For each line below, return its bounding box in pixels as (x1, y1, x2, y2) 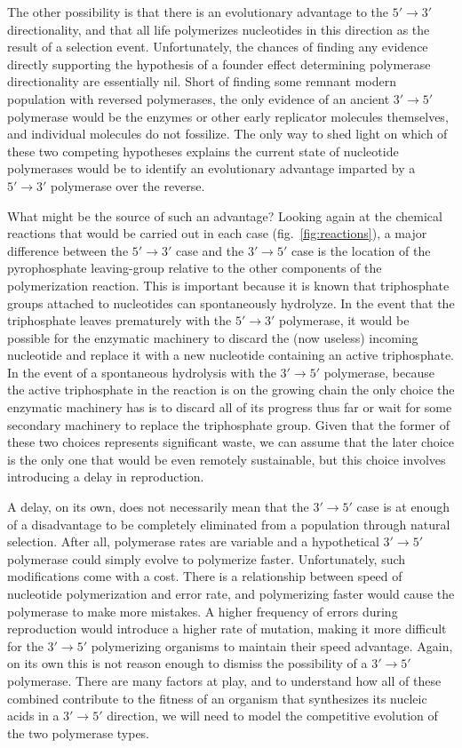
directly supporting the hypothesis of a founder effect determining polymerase (7, 54, 431, 73)
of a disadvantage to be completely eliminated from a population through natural (7, 514, 450, 533)
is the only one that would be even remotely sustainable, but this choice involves (7, 450, 446, 468)
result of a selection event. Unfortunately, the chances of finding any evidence (7, 37, 428, 56)
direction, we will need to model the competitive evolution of (107, 706, 438, 725)
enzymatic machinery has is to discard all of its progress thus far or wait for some (7, 398, 452, 417)
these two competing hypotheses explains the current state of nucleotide (7, 141, 399, 160)
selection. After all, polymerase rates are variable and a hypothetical (7, 532, 379, 551)
